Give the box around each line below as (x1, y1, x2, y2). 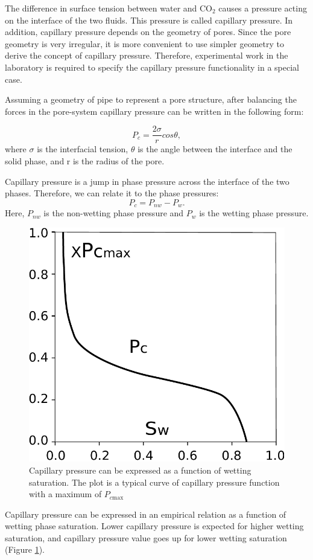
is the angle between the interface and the (138, 143, 292, 155)
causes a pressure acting (218, 2, 307, 14)
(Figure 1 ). (5, 543, 45, 556)
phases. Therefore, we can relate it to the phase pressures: (5, 187, 219, 199)
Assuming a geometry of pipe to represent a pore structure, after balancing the (5, 93, 297, 106)
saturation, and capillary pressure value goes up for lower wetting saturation (5, 531, 287, 544)
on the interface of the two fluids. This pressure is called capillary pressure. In (5, 13, 293, 26)
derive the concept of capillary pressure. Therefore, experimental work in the (5, 49, 288, 62)
